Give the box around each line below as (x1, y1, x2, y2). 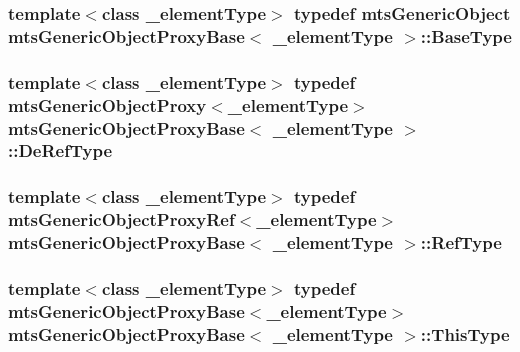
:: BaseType (420, 23, 512, 48)
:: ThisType (420, 321, 510, 346)
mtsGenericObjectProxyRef (8, 207, 235, 232)
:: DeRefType (8, 138, 113, 163)
